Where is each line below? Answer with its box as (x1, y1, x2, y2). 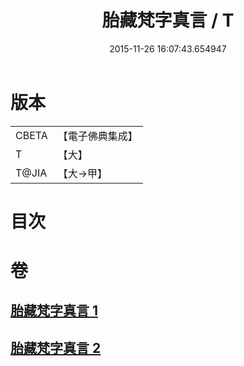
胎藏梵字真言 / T (101, 9, 235, 32)
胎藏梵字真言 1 (10, 302, 99, 320)
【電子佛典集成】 (57, 129, 138, 143)
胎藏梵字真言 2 (10, 339, 102, 356)
